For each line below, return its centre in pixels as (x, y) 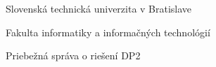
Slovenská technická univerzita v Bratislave (99, 8)
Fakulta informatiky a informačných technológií (108, 32)
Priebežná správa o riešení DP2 (73, 55)
